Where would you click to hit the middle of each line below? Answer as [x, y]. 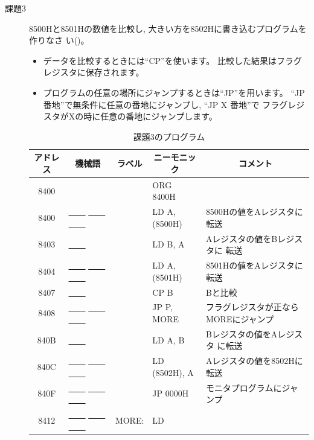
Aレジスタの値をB [242, 238]
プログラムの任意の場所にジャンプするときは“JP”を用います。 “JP [174, 92]
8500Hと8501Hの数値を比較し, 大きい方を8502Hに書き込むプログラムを [168, 28]
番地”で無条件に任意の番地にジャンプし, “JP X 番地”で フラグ [165, 104]
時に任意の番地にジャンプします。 [150, 116]
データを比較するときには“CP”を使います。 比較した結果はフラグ [172, 60]
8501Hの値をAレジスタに [254, 265]
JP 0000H [171, 393]
